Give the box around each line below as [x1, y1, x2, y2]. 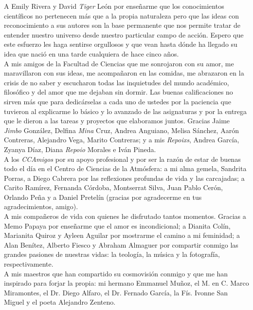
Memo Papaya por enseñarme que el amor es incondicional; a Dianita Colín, [4, 220, 231, 231]
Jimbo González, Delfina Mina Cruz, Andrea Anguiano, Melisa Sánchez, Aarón [4, 125, 239, 135]
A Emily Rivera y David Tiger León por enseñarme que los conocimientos [4, 1, 224, 11]
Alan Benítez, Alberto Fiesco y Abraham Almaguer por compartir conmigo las [4, 239, 238, 250]
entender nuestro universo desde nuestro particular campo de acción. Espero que [4, 29, 244, 39]
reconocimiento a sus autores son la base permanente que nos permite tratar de [4, 20, 240, 30]
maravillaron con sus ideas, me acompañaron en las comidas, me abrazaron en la [4, 68, 244, 78]
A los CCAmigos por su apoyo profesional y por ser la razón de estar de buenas [4, 154, 241, 164]
